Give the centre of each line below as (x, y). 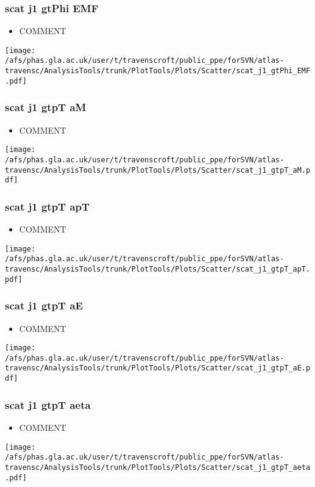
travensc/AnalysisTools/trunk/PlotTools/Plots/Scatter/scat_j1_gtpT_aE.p (158, 368)
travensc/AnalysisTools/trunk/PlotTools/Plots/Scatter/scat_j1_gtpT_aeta (158, 467)
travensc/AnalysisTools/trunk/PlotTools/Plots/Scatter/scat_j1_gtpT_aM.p (158, 170)
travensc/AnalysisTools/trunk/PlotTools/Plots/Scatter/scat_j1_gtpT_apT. (158, 269)
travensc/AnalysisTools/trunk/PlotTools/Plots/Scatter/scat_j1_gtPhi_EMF (158, 71)
